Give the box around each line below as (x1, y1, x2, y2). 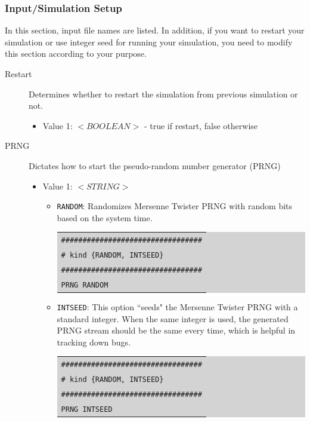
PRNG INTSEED (61, 405, 113, 414)
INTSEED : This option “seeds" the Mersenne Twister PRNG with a (57, 301, 298, 313)
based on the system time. (57, 211, 153, 224)
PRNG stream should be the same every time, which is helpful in (57, 324, 296, 337)
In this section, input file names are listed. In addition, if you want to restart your (5, 24, 305, 36)
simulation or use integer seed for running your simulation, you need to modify (5, 35, 293, 48)
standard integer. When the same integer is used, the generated (57, 312, 289, 325)
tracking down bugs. (57, 335, 131, 348)
